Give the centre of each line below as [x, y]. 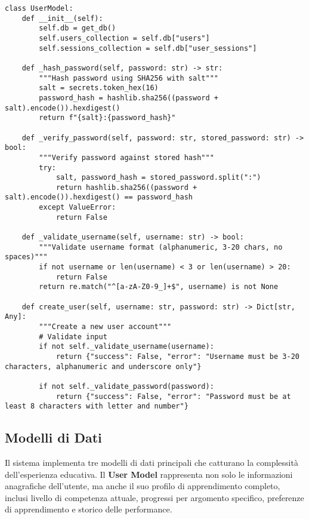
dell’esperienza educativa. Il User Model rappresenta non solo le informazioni [149, 474]
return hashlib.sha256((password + [126, 187]
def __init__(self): [62, 18]
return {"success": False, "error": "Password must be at [173, 396]
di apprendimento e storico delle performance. [89, 509]
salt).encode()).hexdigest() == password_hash [99, 197]
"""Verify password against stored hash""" [126, 157]
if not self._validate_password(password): [126, 386]
